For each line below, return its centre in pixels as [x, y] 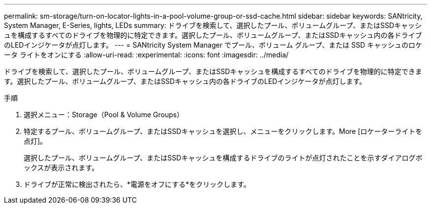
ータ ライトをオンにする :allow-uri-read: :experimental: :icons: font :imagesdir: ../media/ [146, 55]
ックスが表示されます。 [61, 168]
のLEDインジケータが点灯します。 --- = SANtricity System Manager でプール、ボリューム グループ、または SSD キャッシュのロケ [213, 45]
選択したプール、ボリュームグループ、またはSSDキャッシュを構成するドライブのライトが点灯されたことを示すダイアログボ [223, 158]
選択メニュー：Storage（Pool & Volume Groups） [104, 115]
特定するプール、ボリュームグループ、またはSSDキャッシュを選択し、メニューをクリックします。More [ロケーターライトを [223, 131]
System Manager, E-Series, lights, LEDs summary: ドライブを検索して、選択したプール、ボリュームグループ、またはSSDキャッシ [213, 25]
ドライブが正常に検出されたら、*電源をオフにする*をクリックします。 [137, 184]
